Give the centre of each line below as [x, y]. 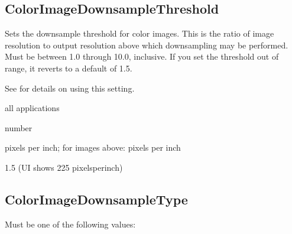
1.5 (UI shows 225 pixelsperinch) [64, 167]
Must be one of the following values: [70, 224]
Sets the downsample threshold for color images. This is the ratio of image [139, 33]
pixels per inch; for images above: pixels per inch [93, 147]
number [19, 127]
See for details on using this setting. [70, 88]
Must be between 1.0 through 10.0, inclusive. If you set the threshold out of [142, 56]
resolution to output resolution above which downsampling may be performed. [147, 45]
